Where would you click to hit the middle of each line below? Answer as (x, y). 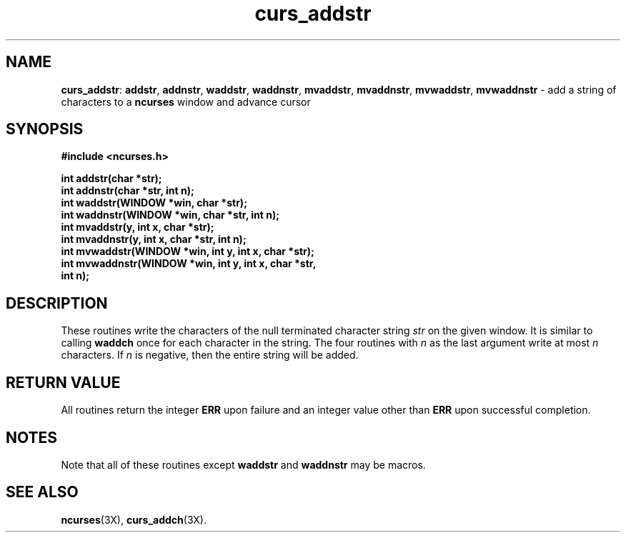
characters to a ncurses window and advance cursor (186, 101)
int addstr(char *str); (111, 179)
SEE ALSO (42, 492)
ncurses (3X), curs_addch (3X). (134, 519)
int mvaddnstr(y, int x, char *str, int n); (154, 239)
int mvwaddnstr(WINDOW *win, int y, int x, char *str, (189, 264)
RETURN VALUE (63, 382)
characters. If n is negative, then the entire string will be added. (210, 355)
